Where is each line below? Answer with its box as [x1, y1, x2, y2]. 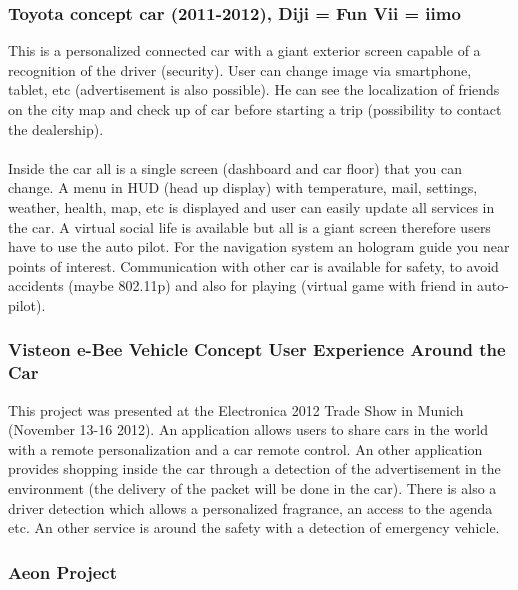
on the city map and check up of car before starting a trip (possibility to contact [8, 99, 502, 119]
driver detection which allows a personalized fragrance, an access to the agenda [8, 497, 493, 518]
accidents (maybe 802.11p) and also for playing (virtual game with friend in [8, 275, 473, 296]
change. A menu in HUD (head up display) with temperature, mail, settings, [8, 177, 478, 198]
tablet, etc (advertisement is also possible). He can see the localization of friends [8, 79, 500, 100]
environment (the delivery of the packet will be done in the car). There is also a [8, 478, 497, 499]
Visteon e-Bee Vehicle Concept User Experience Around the [8, 337, 506, 362]
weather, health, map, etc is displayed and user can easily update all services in [8, 196, 495, 217]
